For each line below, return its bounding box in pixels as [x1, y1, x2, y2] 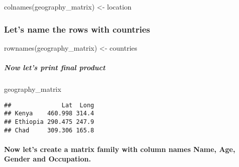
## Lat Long [4, 101, 94, 109]
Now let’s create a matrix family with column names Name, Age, [4, 143, 235, 154]
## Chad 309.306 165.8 [4, 126, 94, 134]
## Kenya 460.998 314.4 [4, 110, 94, 117]
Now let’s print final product [4, 62, 106, 72]
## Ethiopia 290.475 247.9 [4, 118, 94, 125]
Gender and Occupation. [4, 153, 91, 164]
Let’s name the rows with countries [4, 23, 150, 35]
